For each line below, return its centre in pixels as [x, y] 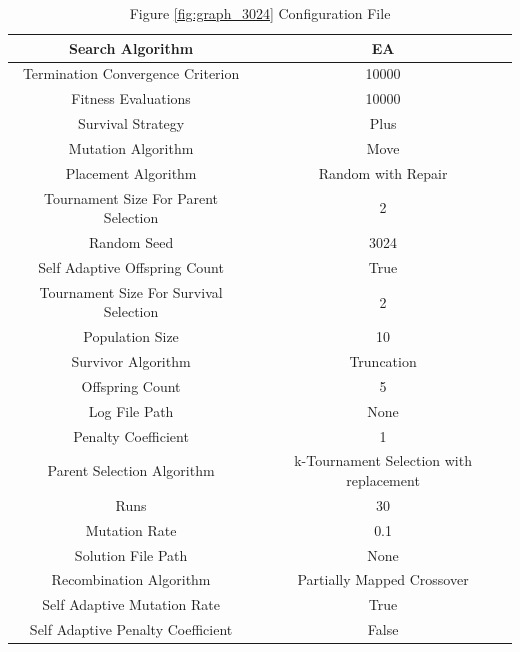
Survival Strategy [131, 123]
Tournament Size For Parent [131, 197]
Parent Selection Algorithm [131, 470]
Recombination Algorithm [131, 579]
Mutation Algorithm [131, 147]
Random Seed [131, 242]
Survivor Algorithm [131, 361]
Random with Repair [383, 172]
